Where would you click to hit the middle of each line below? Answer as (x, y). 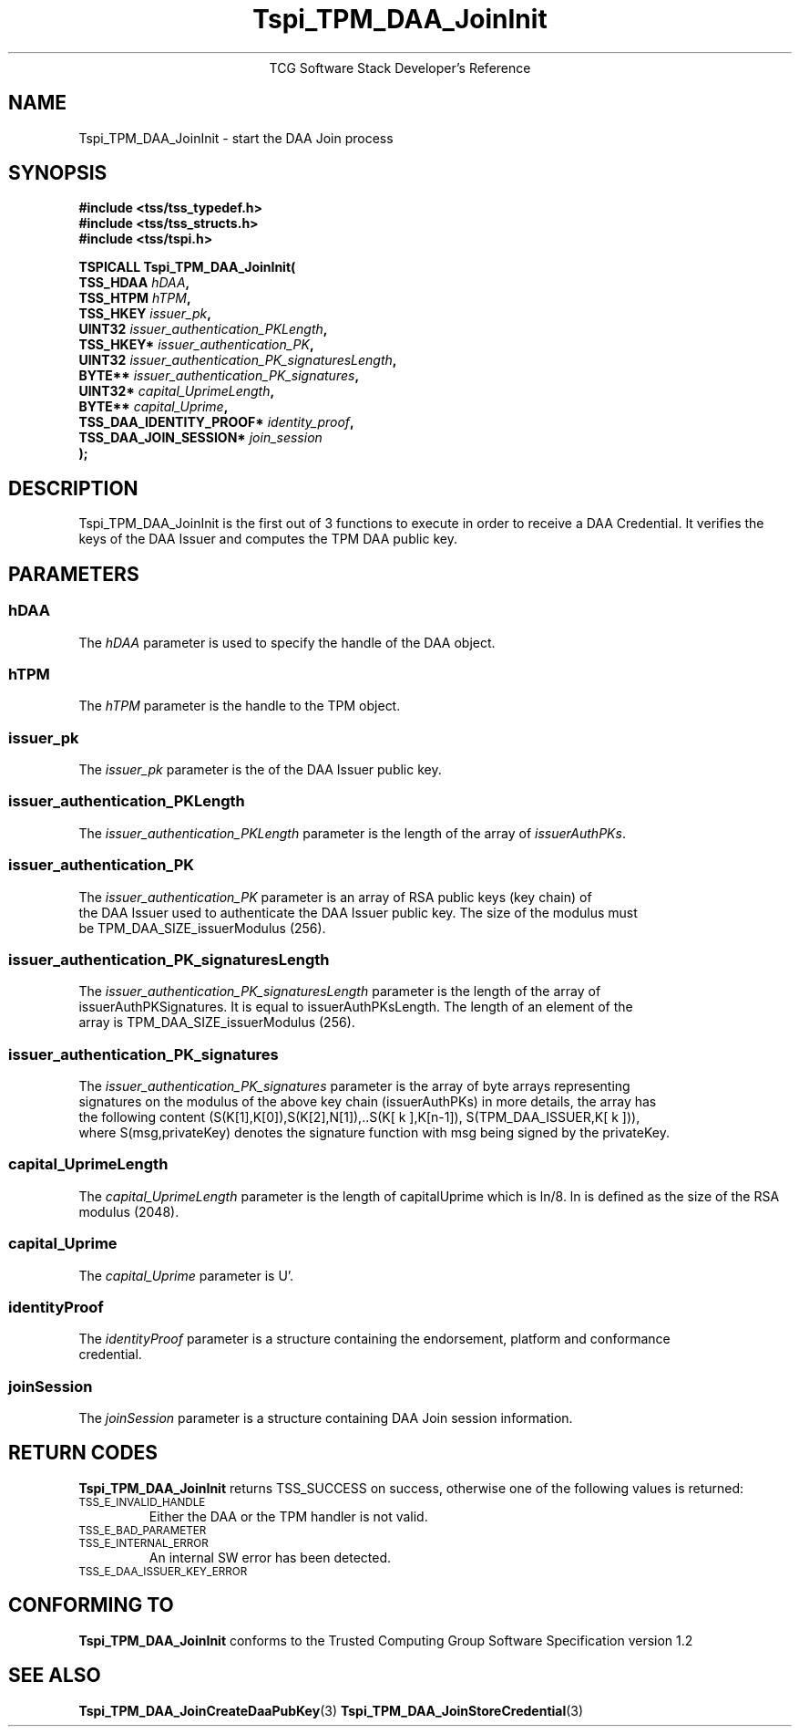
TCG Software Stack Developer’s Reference (400, 67)
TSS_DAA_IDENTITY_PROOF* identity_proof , (216, 422)
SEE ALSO (55, 1676)
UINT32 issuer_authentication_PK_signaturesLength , (238, 360)
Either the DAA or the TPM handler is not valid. (288, 1516)
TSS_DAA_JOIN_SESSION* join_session (200, 438)
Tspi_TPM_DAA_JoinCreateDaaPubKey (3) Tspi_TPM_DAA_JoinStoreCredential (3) (331, 1710)
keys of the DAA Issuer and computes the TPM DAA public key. (268, 539)
